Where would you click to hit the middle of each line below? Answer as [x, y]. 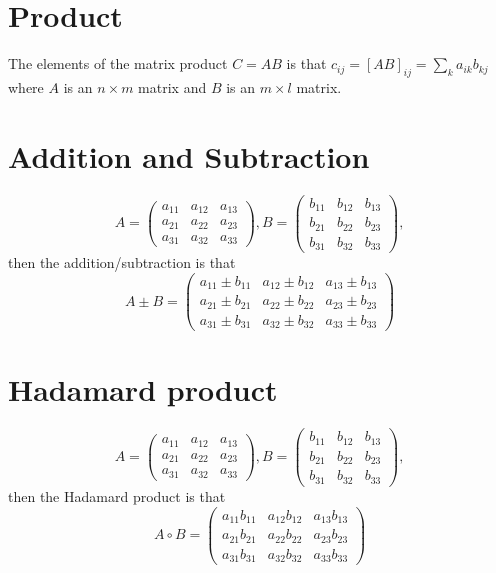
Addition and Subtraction [189, 155]
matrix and [172, 86]
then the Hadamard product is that [117, 495]
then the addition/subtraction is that [122, 262]
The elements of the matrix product [118, 63]
